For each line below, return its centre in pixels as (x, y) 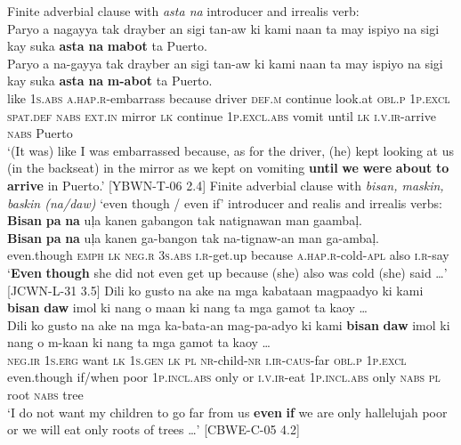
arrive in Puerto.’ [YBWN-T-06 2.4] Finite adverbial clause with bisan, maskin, (226, 185)
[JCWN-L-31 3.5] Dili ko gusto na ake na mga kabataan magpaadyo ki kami (215, 290)
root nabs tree (45, 395)
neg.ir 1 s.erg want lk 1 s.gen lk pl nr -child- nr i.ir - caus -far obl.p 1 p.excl (207, 359)
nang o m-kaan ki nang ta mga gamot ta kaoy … (139, 342)
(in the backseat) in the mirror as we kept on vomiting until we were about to (228, 168)
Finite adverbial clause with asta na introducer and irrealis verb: (183, 11)
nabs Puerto (40, 133)
